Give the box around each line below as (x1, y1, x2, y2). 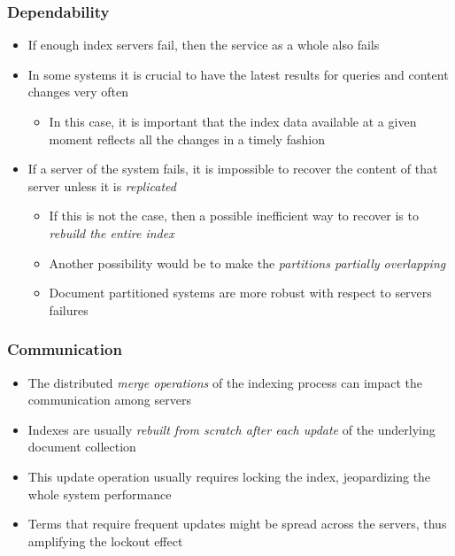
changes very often (27, 82, 129, 101)
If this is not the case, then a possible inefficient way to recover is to (49, 206, 419, 225)
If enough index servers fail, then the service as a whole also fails (27, 35, 380, 54)
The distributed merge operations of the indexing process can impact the (27, 373, 423, 391)
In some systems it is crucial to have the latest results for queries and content (27, 65, 449, 83)
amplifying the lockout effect (27, 531, 183, 550)
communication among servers (27, 390, 191, 409)
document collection (27, 437, 136, 456)
